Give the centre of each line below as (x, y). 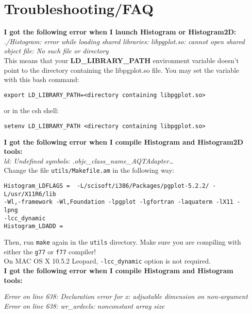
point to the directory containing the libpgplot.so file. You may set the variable (122, 70)
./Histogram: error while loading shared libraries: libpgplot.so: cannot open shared (125, 41)
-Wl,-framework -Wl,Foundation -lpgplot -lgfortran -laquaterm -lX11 (119, 202)
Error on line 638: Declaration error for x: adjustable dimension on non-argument (126, 296)
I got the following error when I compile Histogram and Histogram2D (124, 141)
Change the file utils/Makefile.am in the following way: (89, 170)
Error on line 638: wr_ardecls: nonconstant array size (84, 306)
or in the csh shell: (31, 110)
